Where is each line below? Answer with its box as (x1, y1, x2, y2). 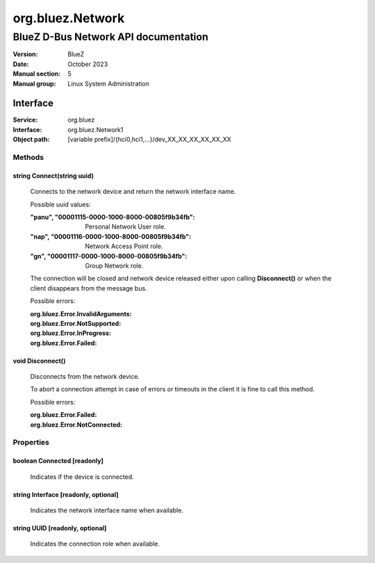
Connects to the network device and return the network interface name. (30, 188, 236, 196)
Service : (12, 115, 38, 124)
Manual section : (12, 70, 61, 78)
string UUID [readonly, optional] (12, 523, 107, 532)
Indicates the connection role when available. (30, 539, 160, 548)
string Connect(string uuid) (12, 171, 94, 180)
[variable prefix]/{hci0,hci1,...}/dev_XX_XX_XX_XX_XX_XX (67, 136, 232, 144)
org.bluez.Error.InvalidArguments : (30, 309, 132, 318)
